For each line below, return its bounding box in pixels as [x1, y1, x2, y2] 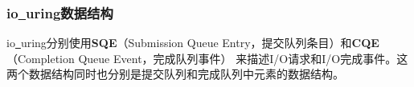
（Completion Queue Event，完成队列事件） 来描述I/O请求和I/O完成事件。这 [6, 49, 408, 66]
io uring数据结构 [6, 2, 113, 22]
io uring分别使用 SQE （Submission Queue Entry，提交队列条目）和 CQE [6, 34, 379, 51]
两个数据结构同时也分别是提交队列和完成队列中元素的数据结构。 [6, 65, 344, 82]
